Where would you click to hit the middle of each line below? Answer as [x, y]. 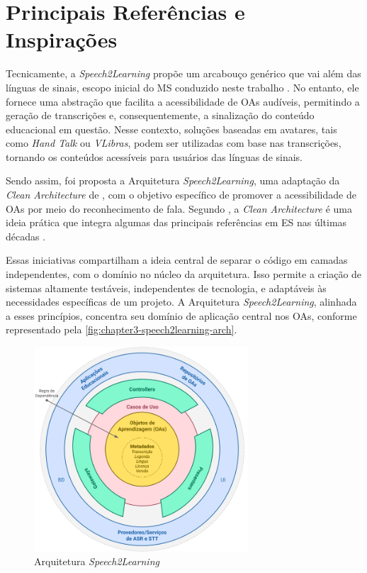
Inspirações [62, 39]
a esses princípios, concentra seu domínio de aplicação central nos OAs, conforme [181, 315]
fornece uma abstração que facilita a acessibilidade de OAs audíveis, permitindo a [183, 101]
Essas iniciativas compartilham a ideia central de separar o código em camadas [177, 260]
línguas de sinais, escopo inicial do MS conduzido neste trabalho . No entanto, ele [182, 87]
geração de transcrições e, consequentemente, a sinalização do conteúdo [160, 115]
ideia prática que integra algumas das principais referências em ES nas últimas [176, 222]
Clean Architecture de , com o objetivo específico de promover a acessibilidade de [181, 195]
